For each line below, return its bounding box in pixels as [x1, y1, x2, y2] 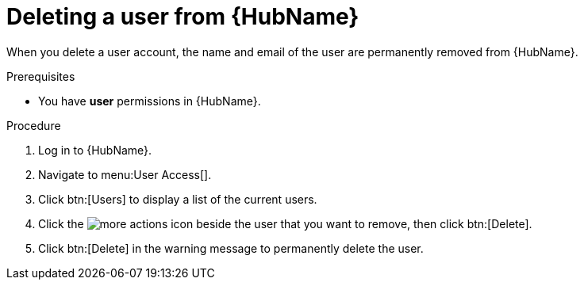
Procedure [6, 118, 61, 132]
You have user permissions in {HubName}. [38, 93, 261, 108]
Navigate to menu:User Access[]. [38, 167, 212, 181]
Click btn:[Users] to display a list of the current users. [38, 192, 317, 206]
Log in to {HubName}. [38, 143, 152, 157]
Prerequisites [6, 69, 75, 83]
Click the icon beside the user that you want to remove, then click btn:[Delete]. [38, 216, 532, 231]
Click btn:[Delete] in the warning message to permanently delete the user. [38, 241, 424, 255]
